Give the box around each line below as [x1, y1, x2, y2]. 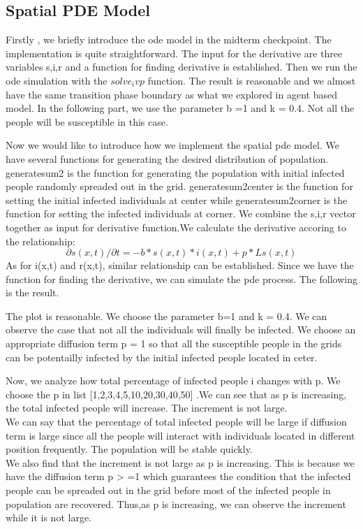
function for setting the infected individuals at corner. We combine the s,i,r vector [6, 206, 356, 221]
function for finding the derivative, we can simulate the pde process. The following [6, 271, 357, 286]
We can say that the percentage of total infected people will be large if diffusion [6, 414, 347, 429]
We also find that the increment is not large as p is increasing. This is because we [6, 455, 355, 470]
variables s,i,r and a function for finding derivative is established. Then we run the [6, 59, 357, 74]
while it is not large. [6, 510, 92, 525]
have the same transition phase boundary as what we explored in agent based [6, 87, 337, 101]
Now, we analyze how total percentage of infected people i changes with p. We [6, 373, 341, 388]
